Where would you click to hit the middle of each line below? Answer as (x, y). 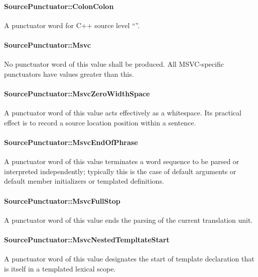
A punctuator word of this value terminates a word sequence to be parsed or (122, 161)
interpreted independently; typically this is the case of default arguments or (120, 171)
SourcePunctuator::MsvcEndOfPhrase (71, 142)
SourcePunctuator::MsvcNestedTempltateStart (87, 239)
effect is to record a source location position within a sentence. (100, 122)
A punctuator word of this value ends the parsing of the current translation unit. (128, 220)
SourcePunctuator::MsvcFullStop (62, 200)
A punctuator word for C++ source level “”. (72, 25)
